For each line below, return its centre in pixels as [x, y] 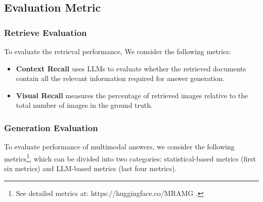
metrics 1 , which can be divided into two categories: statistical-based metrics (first [130, 157]
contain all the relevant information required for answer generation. [120, 78]
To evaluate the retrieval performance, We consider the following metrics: [118, 51]
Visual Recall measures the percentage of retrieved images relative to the [132, 95]
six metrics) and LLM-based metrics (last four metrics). [91, 168]
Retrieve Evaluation [46, 32]
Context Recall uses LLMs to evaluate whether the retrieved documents [131, 68]
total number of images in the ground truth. [84, 105]
